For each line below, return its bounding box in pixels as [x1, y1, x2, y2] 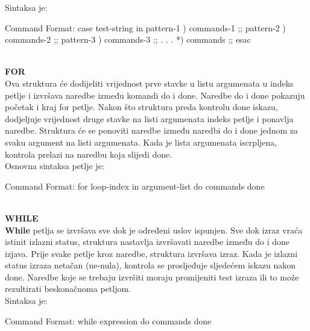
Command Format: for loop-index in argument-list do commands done [5, 179, 265, 192]
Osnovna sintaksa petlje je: [5, 159, 104, 172]
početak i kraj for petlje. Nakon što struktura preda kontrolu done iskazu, [5, 101, 278, 113]
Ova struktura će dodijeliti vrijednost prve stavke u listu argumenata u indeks [5, 76, 294, 89]
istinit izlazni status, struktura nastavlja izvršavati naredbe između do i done [5, 235, 289, 248]
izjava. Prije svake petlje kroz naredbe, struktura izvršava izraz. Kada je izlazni [5, 247, 298, 259]
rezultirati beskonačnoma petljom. [5, 282, 131, 295]
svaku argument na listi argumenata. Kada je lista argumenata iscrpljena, [5, 135, 277, 148]
